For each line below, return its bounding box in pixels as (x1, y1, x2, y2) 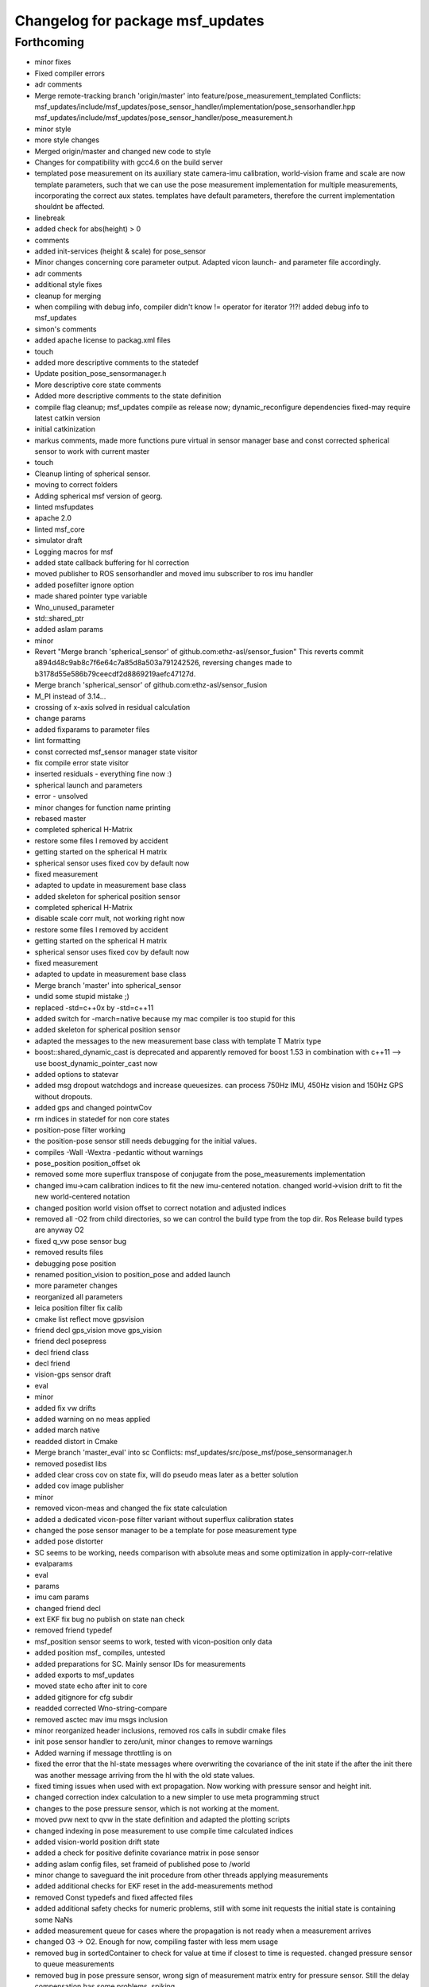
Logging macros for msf (34, 547, 114, 556)
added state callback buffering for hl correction (34, 557, 190, 567)
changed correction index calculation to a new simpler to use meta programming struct (34, 1792, 319, 1802)
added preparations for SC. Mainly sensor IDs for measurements (34, 1659, 246, 1668)
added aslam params (34, 625, 103, 634)
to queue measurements (34, 1959, 114, 1969)
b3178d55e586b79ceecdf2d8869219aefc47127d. (34, 668, 196, 679)
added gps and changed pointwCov (34, 1103, 153, 1113)
